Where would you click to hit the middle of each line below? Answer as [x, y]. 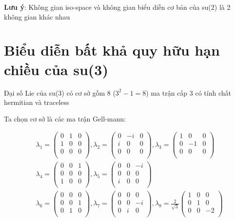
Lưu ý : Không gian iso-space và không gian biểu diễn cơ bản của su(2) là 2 [117, 7]
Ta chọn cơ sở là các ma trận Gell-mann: [65, 118]
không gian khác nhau [37, 16]
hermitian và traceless [37, 102]
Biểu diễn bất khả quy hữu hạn [112, 50]
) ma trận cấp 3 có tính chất [188, 92]
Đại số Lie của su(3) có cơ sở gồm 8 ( [60, 92]
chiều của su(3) [56, 69]
